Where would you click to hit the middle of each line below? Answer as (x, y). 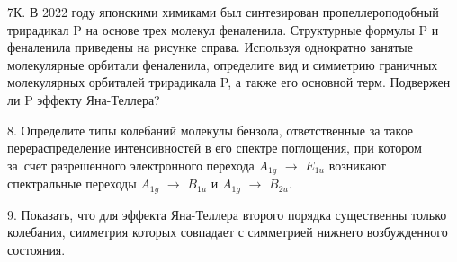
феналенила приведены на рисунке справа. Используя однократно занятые (210, 47)
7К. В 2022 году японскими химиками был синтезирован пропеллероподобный (223, 12)
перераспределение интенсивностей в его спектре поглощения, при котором (215, 148)
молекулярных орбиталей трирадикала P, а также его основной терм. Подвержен (229, 82)
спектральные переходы (72, 183)
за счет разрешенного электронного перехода (131, 165)
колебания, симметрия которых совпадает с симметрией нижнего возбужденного (228, 232)
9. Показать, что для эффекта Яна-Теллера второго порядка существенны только (227, 214)
